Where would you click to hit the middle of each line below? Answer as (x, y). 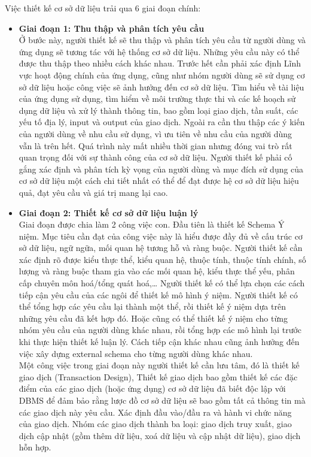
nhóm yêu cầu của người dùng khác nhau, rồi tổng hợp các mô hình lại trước (160, 330)
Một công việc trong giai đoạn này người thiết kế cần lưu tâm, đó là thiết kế (159, 365)
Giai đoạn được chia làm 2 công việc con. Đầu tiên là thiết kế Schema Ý (152, 224)
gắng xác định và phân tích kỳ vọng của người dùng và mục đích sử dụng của (161, 169)
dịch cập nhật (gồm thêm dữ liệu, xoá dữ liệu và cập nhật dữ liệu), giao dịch (160, 435)
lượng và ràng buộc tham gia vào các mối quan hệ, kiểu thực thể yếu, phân (157, 271)
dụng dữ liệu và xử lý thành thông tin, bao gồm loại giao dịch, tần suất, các (158, 110)
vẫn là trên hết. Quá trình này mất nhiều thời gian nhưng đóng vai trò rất (155, 145)
